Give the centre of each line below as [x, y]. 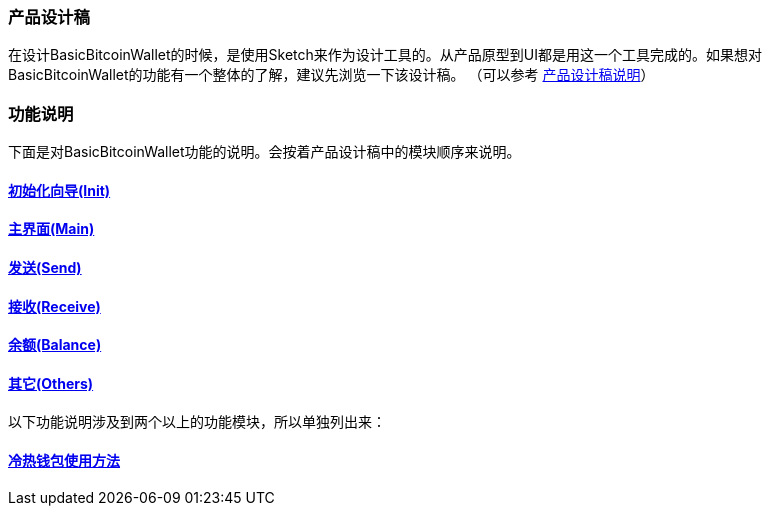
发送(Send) [45, 267]
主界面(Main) [51, 229]
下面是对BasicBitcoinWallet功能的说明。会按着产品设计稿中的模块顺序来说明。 [264, 152]
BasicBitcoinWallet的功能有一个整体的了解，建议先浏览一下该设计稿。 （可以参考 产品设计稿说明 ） [331, 75]
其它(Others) [51, 383]
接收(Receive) [54, 306]
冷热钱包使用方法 [64, 460]
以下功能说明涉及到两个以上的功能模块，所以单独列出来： [197, 422]
